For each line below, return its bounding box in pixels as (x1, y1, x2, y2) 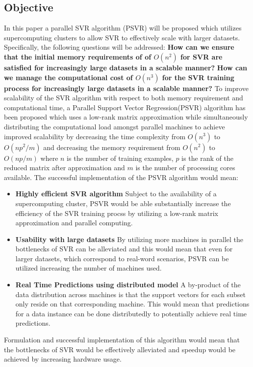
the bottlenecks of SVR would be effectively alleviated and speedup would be (4, 344, 236, 354)
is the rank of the (181, 153, 234, 163)
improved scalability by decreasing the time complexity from (4, 131, 186, 141)
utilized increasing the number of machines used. (15, 263, 162, 273)
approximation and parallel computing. (15, 217, 133, 228)
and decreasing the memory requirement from (43, 142, 180, 152)
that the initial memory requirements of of (4, 51, 152, 61)
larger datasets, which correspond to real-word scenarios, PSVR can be (15, 253, 229, 263)
